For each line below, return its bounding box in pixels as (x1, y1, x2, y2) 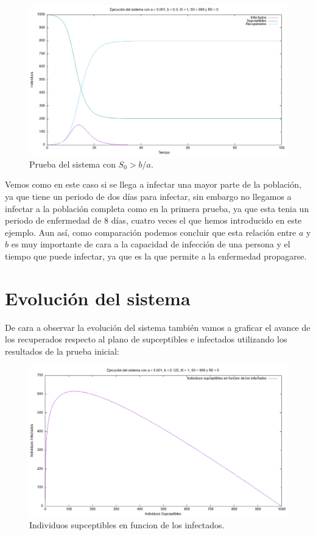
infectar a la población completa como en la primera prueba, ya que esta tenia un (5, 202, 309, 214)
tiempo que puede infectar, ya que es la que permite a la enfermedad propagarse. (5, 249, 307, 262)
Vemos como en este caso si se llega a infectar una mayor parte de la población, (5, 178, 301, 191)
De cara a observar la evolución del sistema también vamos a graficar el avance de (5, 321, 311, 333)
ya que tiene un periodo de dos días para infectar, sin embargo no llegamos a (5, 190, 292, 202)
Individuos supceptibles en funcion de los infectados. (29, 519, 225, 531)
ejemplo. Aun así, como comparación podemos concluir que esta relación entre (5, 225, 297, 238)
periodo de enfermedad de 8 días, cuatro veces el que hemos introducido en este (5, 214, 302, 227)
